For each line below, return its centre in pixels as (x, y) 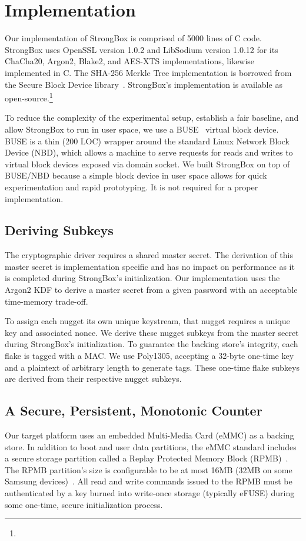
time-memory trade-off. (46, 301)
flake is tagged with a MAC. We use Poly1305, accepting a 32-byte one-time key (149, 356)
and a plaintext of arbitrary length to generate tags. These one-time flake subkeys (152, 367)
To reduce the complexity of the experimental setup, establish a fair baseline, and (152, 118)
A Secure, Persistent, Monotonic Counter (134, 410)
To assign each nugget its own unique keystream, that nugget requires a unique (147, 321)
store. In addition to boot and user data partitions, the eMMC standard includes (151, 446)
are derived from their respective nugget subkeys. (93, 379)
